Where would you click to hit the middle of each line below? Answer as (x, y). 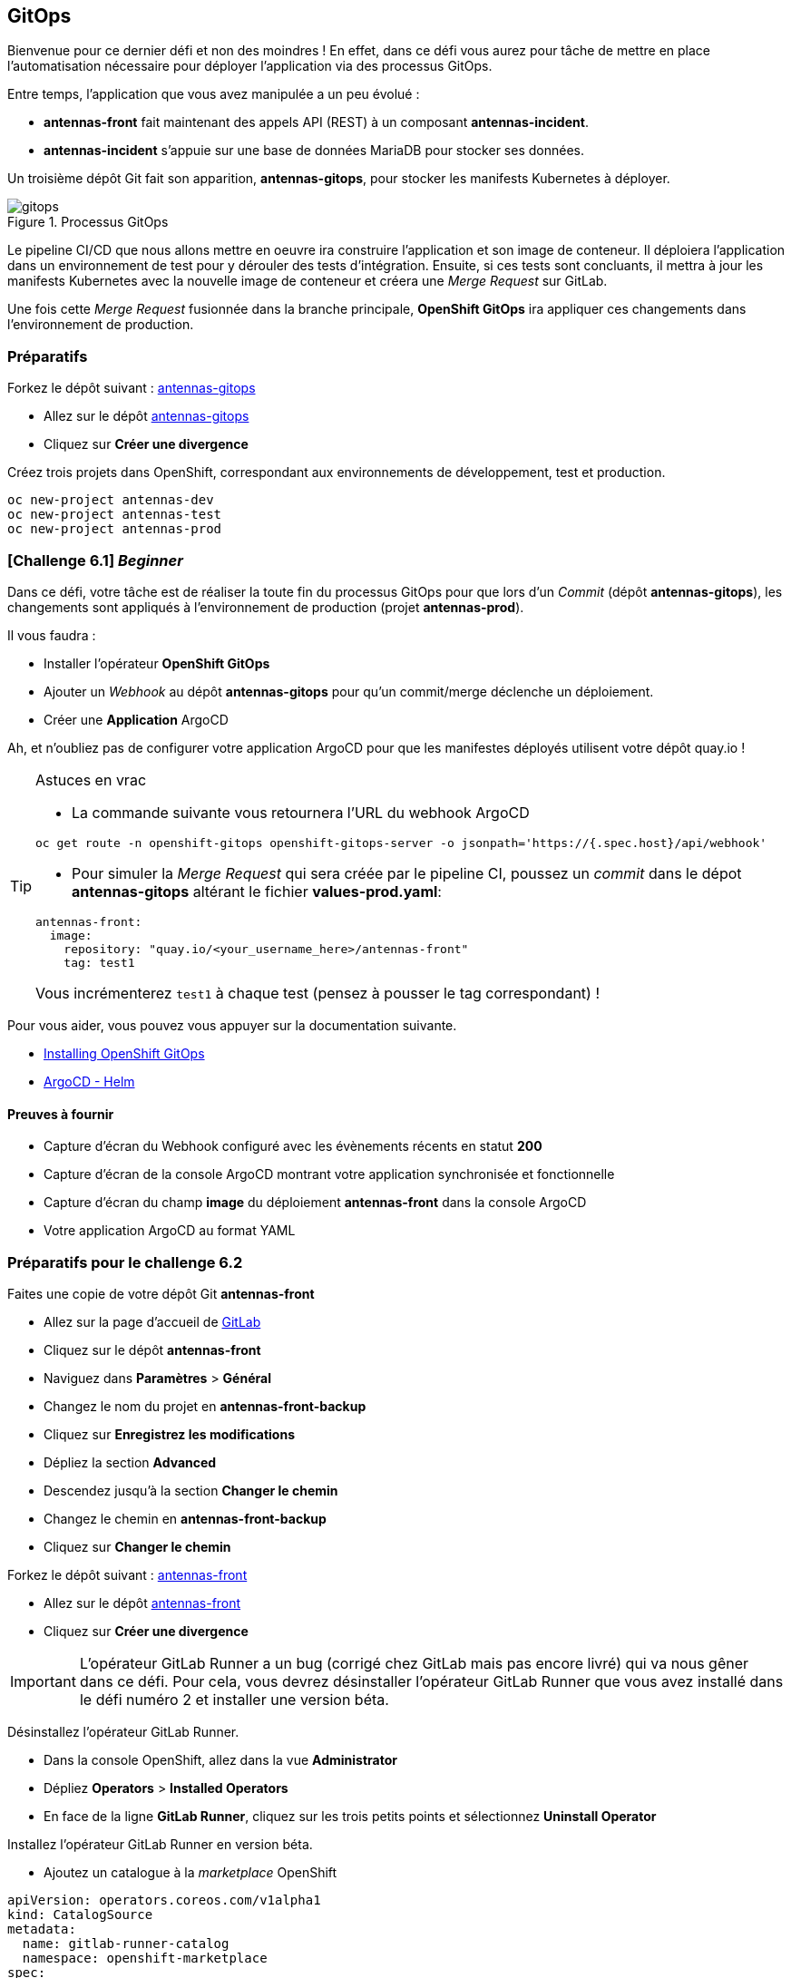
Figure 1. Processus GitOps (88, 222)
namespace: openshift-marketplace (145, 1958)
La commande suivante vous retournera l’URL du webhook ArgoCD (301, 812)
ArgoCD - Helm (89, 1081)
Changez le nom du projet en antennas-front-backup (205, 1406)
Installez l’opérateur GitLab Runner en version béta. (160, 1844)
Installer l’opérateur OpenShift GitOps (157, 663)
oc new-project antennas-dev (111, 500)
